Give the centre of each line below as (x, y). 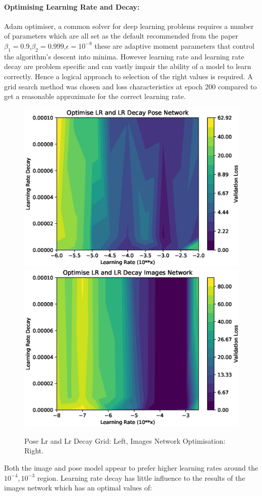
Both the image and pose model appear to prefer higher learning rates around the (131, 468)
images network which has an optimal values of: (78, 488)
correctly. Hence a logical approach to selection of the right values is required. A (128, 76)
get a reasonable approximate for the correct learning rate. (95, 96)
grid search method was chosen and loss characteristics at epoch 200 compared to (130, 86)
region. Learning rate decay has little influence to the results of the (141, 477)
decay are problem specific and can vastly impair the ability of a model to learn (128, 66)
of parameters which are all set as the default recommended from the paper (121, 36)
